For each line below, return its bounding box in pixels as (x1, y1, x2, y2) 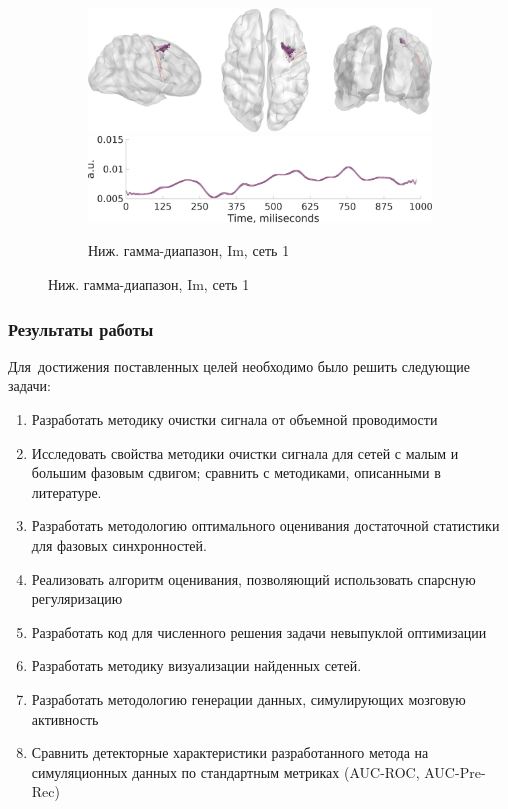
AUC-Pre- (424, 761, 486, 782)
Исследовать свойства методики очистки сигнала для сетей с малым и (31, 442, 459, 463)
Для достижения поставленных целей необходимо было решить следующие (8, 355, 470, 376)
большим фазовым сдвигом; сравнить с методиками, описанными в (31, 462, 441, 483)
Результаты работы (8, 316, 154, 341)
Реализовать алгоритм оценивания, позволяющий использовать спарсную (31, 568, 476, 589)
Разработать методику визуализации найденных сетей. (31, 655, 362, 676)
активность (31, 708, 99, 729)
